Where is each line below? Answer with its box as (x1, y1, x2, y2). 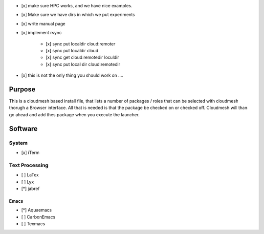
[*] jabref (21, 186, 40, 191)
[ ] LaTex (21, 172, 39, 178)
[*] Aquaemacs (21, 207, 52, 213)
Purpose (9, 85, 36, 93)
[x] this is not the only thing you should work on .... (21, 72, 124, 78)
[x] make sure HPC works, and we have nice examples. (21, 3, 132, 8)
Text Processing (9, 162, 49, 169)
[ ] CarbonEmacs (21, 214, 56, 220)
